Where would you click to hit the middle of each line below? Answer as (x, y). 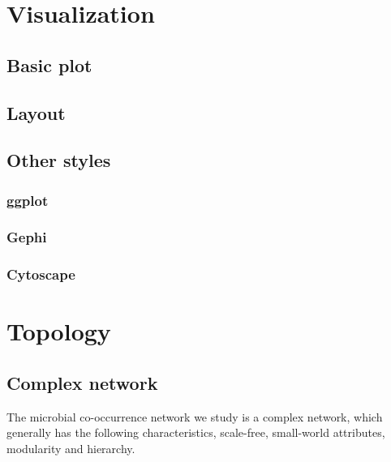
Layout (36, 112)
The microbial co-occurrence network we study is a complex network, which (195, 416)
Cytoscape (41, 274)
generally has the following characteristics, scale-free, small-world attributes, (196, 432)
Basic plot (49, 64)
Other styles (59, 160)
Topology (59, 331)
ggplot (28, 200)
